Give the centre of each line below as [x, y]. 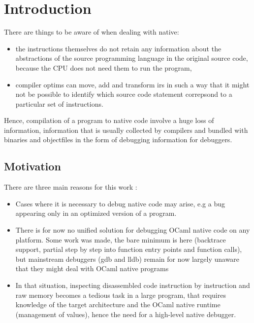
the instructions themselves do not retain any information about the [118, 48]
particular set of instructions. [59, 103]
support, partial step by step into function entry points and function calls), [129, 249]
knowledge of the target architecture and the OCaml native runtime [118, 304]
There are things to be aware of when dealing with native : [92, 32]
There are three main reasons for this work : [71, 187]
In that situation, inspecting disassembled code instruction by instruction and [133, 285]
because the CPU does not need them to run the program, [104, 67]
